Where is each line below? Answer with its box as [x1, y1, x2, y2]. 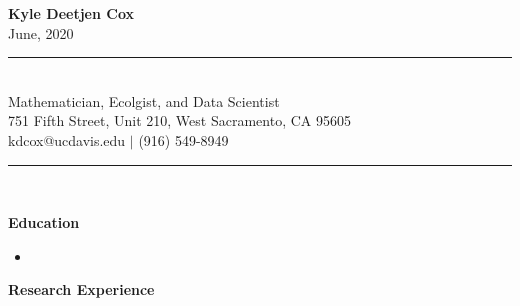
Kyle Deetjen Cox [8, 3, 135, 23]
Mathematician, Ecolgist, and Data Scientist [8, 90, 280, 111]
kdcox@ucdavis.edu [8, 129, 126, 150]
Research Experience [8, 279, 155, 300]
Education [8, 212, 80, 233]
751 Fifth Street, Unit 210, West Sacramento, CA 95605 [8, 110, 351, 131]
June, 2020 [8, 22, 74, 43]
